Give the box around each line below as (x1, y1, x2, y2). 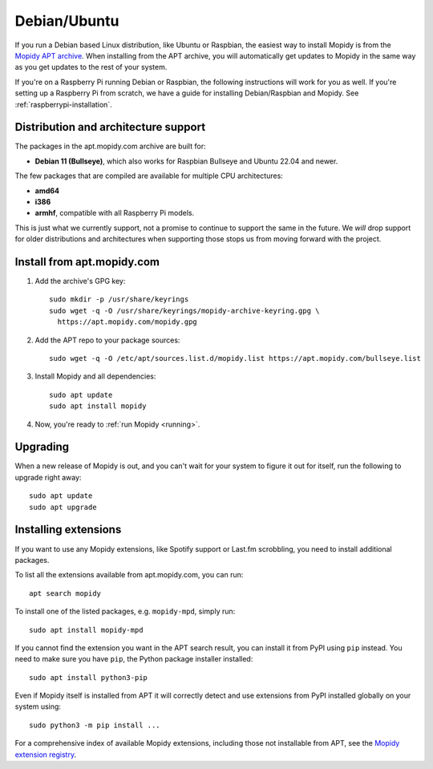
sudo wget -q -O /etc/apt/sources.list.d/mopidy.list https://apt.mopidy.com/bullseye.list (49, 354, 421, 362)
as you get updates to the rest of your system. (14, 63, 168, 72)
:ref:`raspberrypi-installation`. (14, 99, 112, 109)
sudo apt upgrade (29, 502, 97, 512)
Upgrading (14, 440, 70, 454)
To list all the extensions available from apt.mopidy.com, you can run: (14, 570, 244, 580)
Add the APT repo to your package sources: (34, 335, 180, 345)
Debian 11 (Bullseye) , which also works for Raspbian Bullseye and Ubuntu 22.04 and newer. (34, 156, 338, 166)
